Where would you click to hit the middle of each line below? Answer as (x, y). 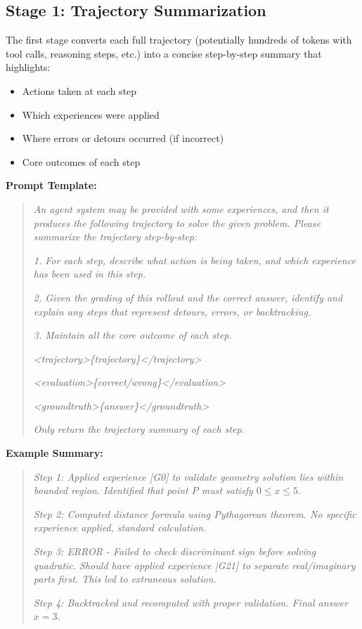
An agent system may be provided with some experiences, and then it (181, 208)
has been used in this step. (90, 274)
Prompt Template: (51, 185)
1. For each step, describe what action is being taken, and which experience (194, 260)
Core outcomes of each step (81, 161)
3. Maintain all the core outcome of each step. (132, 335)
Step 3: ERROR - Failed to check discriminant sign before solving (175, 551)
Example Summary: (54, 453)
